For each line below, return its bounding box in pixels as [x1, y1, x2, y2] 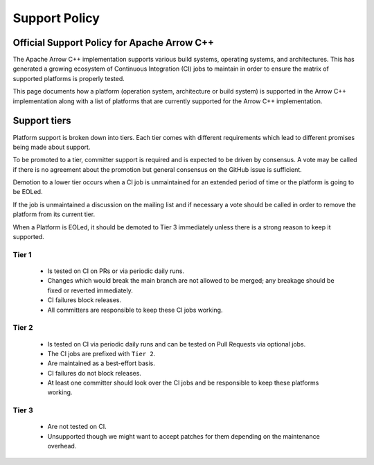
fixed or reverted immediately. [47, 286, 133, 295]
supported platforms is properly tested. [12, 74, 125, 82]
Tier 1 [12, 249, 32, 259]
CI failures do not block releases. [47, 369, 142, 377]
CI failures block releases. [47, 296, 122, 304]
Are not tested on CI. [47, 423, 107, 431]
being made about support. [12, 143, 91, 151]
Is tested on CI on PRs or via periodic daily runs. [47, 267, 185, 275]
